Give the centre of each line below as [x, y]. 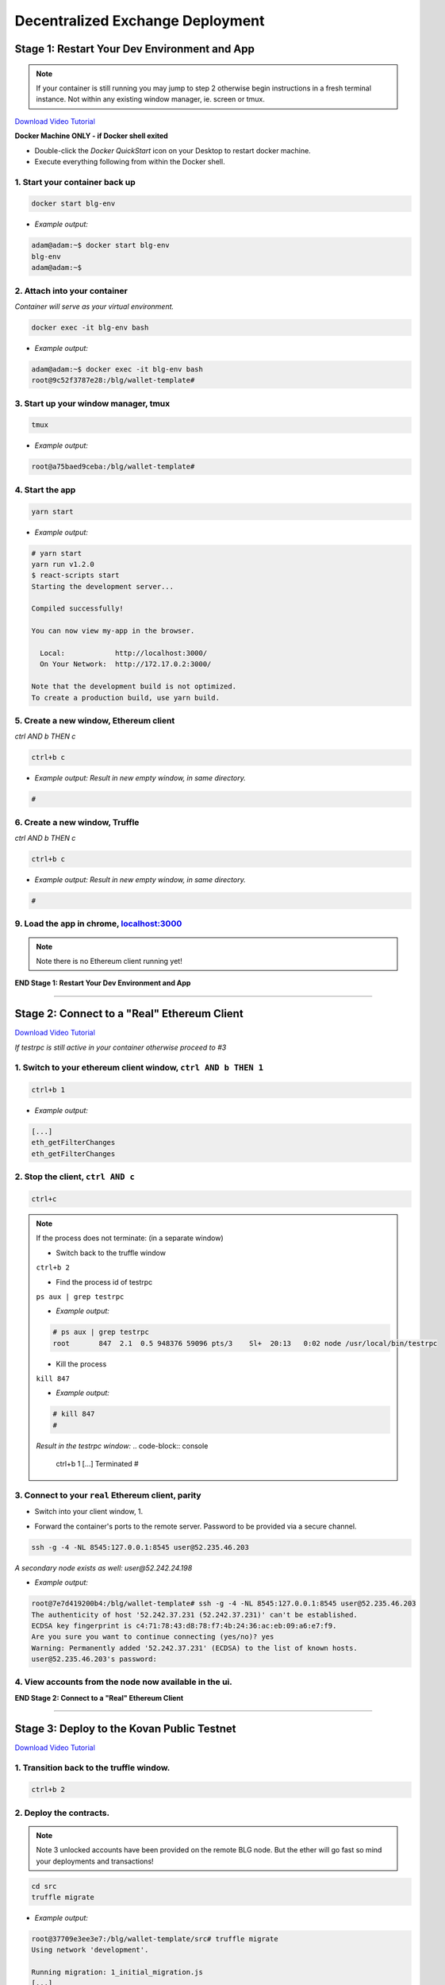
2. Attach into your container [71, 291]
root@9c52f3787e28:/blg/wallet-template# [113, 380]
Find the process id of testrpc [104, 1282]
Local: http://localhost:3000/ [124, 653]
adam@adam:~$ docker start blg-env [100, 245]
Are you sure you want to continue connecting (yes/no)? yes [153, 1637]
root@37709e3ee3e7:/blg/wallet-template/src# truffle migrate [155, 1939]
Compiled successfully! [78, 609]
